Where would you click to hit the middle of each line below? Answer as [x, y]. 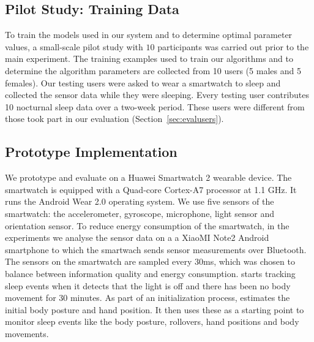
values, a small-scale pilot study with [74, 46]
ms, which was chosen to [249, 261]
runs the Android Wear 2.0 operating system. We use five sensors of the [140, 201]
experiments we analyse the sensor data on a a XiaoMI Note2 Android [137, 237]
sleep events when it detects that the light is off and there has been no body [148, 285]
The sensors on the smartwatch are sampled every [99, 261]
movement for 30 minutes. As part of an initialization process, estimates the [148, 298]
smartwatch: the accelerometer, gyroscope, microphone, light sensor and [140, 213]
